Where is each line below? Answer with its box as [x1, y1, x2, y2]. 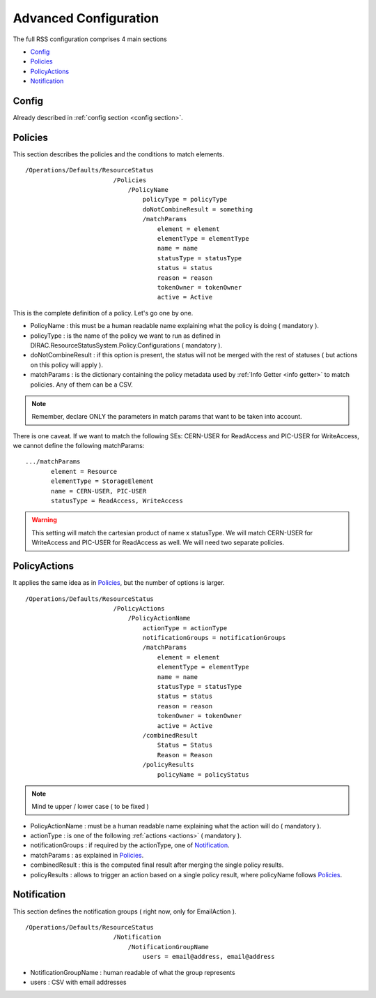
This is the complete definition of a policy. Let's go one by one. [13, 308, 194, 317]
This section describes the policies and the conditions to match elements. [13, 150, 224, 158]
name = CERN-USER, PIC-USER [51, 487, 147, 495]
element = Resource [51, 468, 118, 475]
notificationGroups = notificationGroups [142, 634, 286, 642]
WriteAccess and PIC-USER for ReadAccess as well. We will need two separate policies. [31, 538, 285, 547]
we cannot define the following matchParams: [13, 442, 145, 450]
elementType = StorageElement [51, 477, 155, 485]
